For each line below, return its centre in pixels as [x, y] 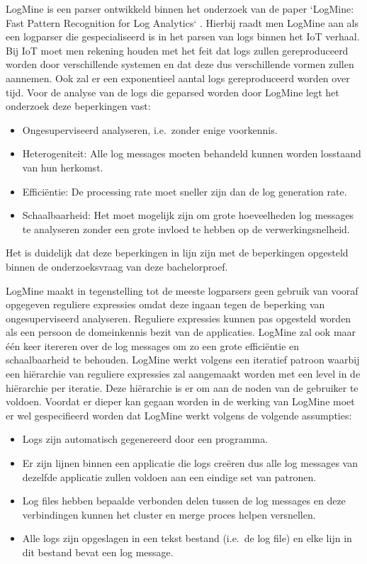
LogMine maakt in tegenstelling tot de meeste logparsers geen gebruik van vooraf [182, 290]
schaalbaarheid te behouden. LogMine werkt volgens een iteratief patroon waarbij [183, 360]
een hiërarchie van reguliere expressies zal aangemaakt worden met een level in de [183, 374]
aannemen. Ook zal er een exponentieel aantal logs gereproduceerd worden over [178, 78]
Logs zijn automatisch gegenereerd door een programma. [145, 439]
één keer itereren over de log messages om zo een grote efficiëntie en [153, 345]
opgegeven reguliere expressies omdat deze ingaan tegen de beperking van [165, 304]
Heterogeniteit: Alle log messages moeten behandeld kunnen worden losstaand [192, 153]
